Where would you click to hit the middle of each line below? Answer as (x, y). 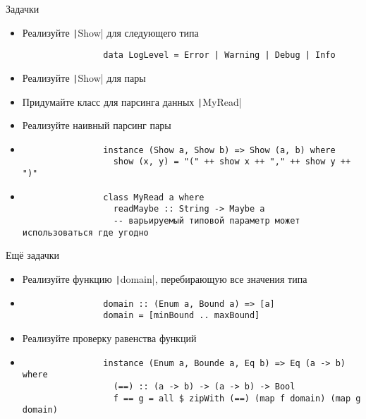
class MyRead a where (154, 197)
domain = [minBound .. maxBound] (182, 316)
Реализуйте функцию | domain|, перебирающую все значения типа (165, 279)
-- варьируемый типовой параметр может (207, 221)
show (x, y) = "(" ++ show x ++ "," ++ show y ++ (232, 162)
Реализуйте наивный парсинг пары (97, 125)
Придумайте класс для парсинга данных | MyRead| (132, 101)
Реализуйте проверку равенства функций (109, 338)
